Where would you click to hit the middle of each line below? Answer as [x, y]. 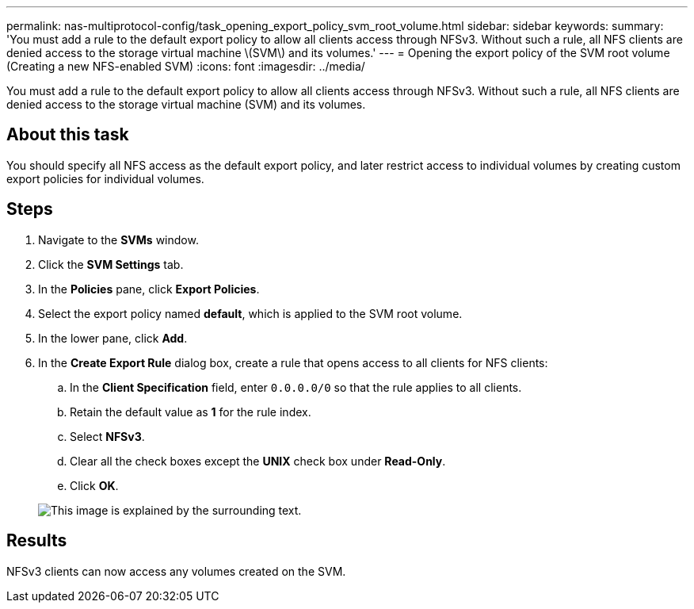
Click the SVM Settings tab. [111, 264]
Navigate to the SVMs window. [118, 239]
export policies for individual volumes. [105, 178]
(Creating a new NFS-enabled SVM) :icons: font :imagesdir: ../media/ [186, 66]
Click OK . [94, 485]
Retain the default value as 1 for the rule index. [191, 412]
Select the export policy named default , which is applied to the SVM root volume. [250, 313]
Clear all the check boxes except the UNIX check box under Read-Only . [258, 461]
